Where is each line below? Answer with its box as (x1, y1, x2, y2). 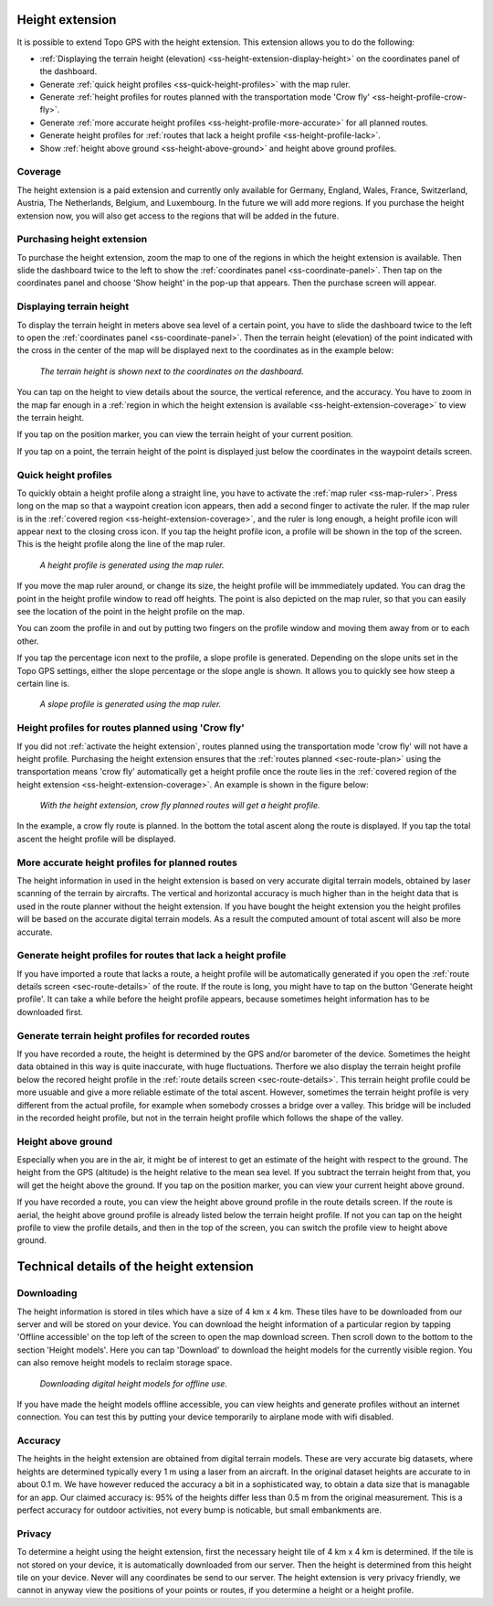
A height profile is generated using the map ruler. (39, 559, 225, 571)
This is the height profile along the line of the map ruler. (16, 539, 226, 550)
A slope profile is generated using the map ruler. (39, 699, 222, 710)
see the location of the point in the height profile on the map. (16, 606, 246, 617)
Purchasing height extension (16, 233, 148, 246)
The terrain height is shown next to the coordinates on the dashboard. (39, 366, 305, 377)
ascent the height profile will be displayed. (16, 833, 177, 844)
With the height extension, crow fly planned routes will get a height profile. (39, 800, 320, 811)
